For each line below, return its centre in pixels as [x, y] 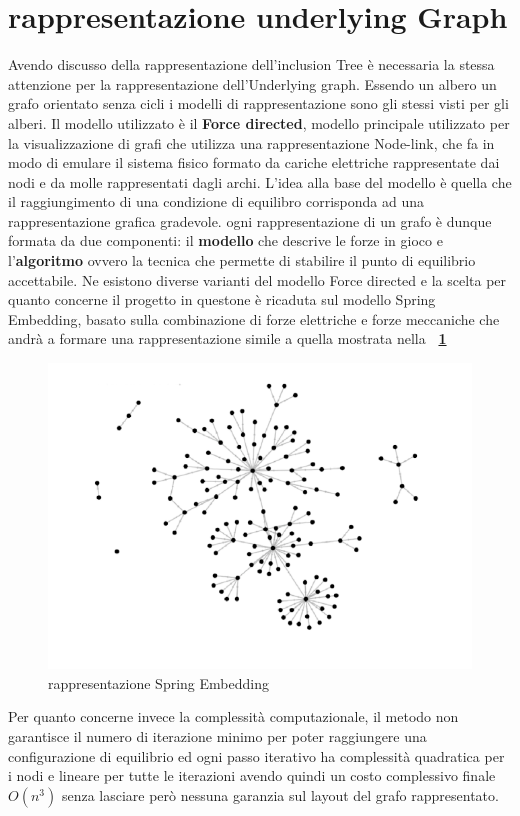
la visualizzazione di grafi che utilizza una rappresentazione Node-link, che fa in [251, 142]
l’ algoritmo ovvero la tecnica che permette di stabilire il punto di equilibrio [242, 260]
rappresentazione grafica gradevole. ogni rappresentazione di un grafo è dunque [250, 220]
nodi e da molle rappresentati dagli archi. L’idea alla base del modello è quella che [260, 181]
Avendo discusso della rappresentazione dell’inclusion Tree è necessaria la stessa [251, 64]
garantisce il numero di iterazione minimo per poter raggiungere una [217, 736]
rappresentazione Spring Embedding [158, 682]
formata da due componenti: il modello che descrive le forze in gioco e [225, 240]
